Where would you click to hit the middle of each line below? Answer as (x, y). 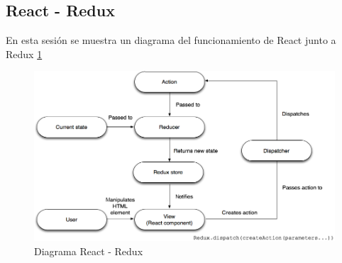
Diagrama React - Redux (89, 251)
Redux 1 (24, 54)
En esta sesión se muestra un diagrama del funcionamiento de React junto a (171, 40)
